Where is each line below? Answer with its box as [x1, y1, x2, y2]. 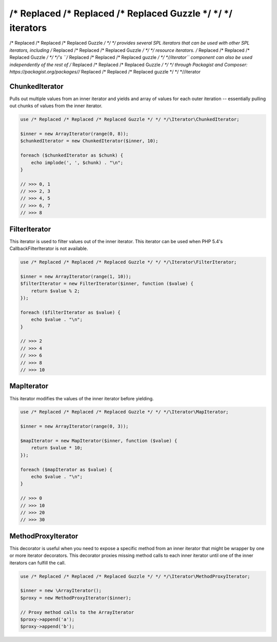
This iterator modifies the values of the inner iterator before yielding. [9, 395, 154, 401]
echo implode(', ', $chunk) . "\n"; [31, 160, 123, 165]
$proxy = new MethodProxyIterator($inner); [20, 595, 132, 600]
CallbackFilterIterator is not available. [9, 245, 88, 251]
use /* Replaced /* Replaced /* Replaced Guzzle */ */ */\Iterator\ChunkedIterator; [20, 116, 240, 123]
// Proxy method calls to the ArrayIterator [20, 609, 134, 615]
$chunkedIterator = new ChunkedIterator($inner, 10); [20, 138, 159, 144]
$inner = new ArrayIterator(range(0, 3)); [20, 423, 129, 430]
